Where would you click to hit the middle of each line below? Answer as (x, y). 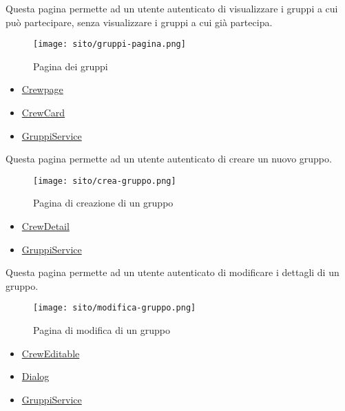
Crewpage (42, 89)
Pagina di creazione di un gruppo (103, 203)
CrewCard (43, 113)
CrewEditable (51, 353)
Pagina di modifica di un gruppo (102, 330)
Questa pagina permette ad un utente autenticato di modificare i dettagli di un (172, 272)
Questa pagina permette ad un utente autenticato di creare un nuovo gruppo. (169, 159)
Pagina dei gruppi (71, 66)
